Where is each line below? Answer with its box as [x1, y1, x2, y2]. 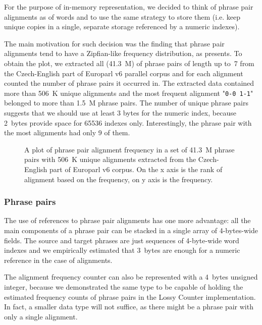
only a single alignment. [4, 311, 78, 321]
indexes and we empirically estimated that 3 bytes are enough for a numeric [4, 245, 240, 255]
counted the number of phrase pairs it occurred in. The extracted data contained [4, 78, 254, 88]
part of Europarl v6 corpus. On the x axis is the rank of [49, 164, 223, 174]
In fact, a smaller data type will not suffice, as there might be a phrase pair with [4, 301, 253, 312]
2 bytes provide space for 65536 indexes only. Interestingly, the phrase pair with [4, 117, 252, 128]
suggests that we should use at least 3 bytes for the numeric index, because [4, 107, 236, 118]
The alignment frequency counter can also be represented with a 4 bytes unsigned [4, 272, 258, 282]
